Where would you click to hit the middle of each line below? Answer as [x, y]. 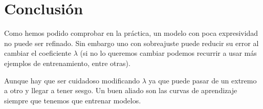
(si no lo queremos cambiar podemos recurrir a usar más [168, 53]
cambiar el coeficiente [38, 53]
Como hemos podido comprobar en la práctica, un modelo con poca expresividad [131, 33]
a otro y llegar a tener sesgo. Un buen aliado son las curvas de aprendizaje [121, 90]
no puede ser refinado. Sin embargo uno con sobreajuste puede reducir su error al [131, 43]
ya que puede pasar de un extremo [203, 80]
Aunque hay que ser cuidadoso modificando [72, 80]
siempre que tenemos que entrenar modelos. [73, 100]
